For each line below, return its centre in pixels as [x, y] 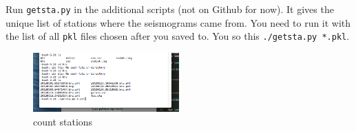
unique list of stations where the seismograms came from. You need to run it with [178, 22]
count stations [63, 121]
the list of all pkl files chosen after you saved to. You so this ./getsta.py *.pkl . [178, 36]
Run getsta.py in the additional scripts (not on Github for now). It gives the [170, 9]
